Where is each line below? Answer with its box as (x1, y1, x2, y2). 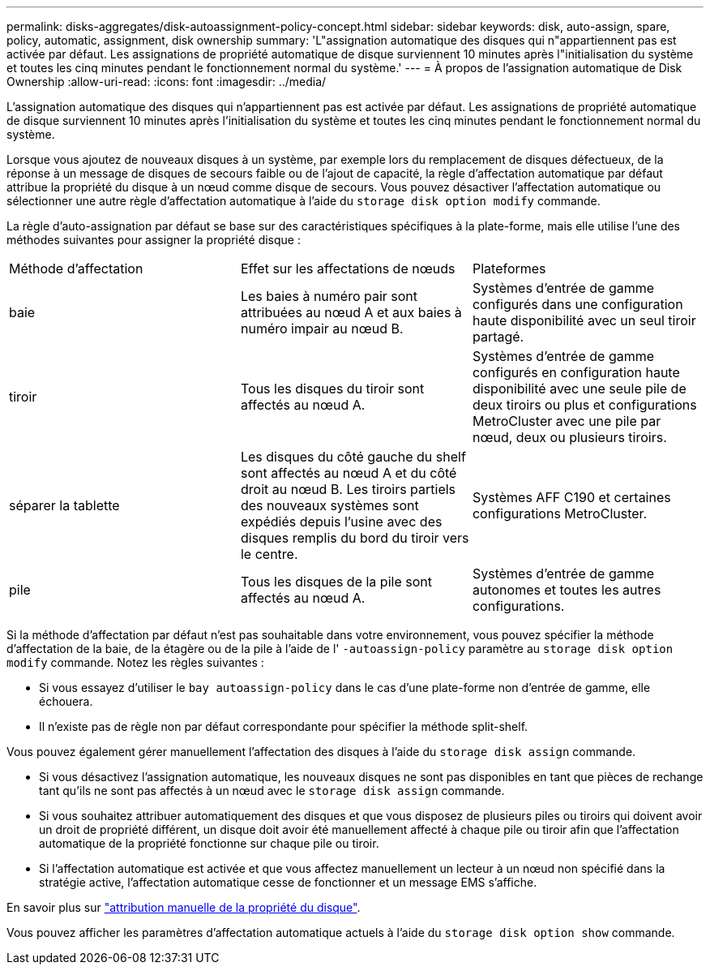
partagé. (472, 329, 524, 345)
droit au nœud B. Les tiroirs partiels (240, 481, 456, 497)
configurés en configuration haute (472, 364, 680, 380)
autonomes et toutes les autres (472, 582, 661, 598)
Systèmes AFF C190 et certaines (472, 489, 671, 505)
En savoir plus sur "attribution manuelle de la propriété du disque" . (6, 900, 361, 914)
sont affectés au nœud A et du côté (240, 465, 457, 481)
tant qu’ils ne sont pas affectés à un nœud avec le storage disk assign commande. (39, 784, 505, 797)
